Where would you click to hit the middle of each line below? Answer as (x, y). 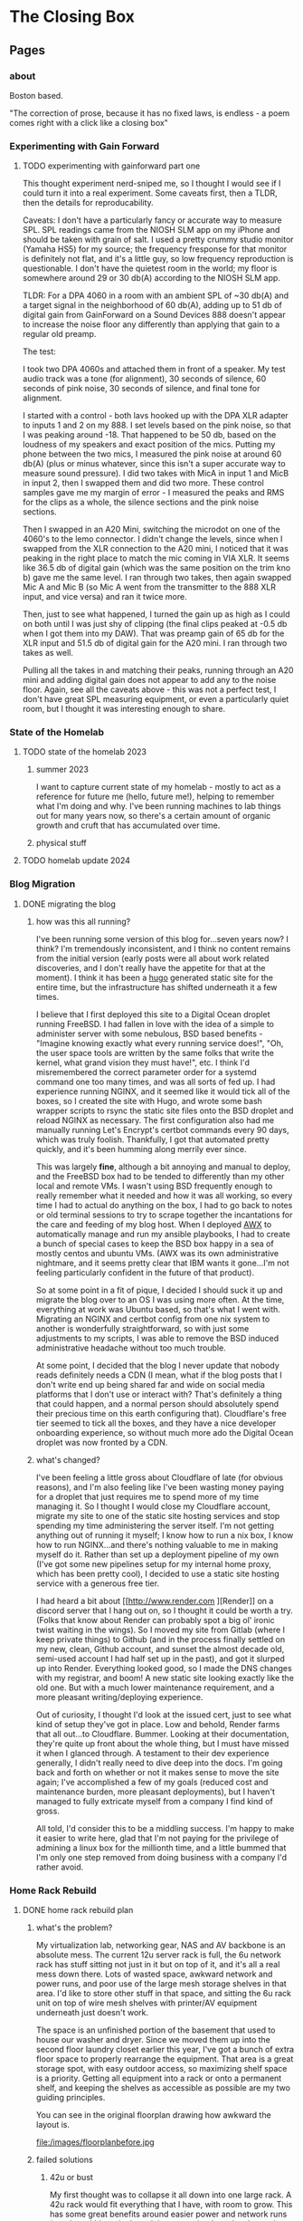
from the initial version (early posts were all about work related (152, 958)
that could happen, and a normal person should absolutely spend (157, 1404)
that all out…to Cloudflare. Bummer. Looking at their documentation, (162, 1734)
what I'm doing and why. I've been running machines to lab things (159, 806)
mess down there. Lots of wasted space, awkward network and (154, 1974)
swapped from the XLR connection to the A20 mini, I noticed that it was (156, 549)
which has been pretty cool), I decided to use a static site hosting (158, 1573)
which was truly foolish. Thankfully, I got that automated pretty (152, 1139)
